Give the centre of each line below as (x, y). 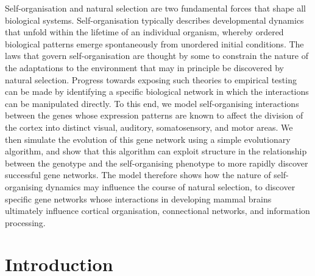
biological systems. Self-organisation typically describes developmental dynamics (154, 20)
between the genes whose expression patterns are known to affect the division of (154, 115)
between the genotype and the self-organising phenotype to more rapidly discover (157, 163)
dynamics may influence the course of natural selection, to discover (171, 186)
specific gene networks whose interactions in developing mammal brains (138, 198)
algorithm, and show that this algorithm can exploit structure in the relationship (156, 151)
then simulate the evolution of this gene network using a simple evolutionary (148, 139)
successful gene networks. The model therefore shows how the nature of (138, 175)
